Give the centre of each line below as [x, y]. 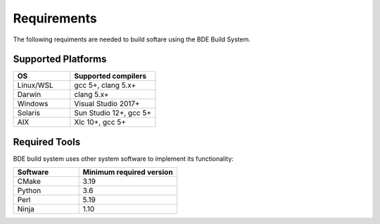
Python [29, 191]
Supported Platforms [60, 59]
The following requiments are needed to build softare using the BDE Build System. [132, 39]
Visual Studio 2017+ [107, 104]
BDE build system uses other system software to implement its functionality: [123, 159]
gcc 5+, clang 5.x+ [105, 86]
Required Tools [47, 141]
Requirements [55, 18]
